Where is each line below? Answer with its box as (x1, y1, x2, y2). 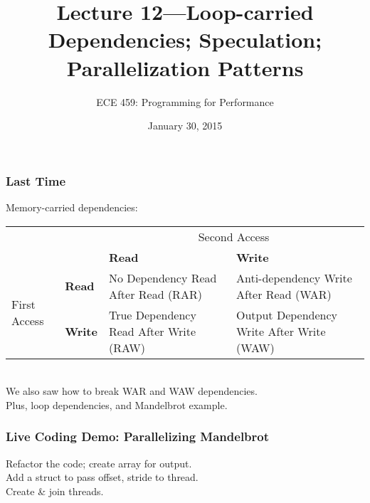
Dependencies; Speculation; (48, 25, 322, 54)
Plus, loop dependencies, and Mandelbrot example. (6, 397, 228, 412)
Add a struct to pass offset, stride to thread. (6, 470, 199, 485)
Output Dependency (236, 306, 338, 323)
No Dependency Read (108, 269, 217, 286)
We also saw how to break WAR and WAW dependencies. (6, 383, 258, 398)
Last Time (6, 171, 66, 189)
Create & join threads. (6, 483, 104, 498)
